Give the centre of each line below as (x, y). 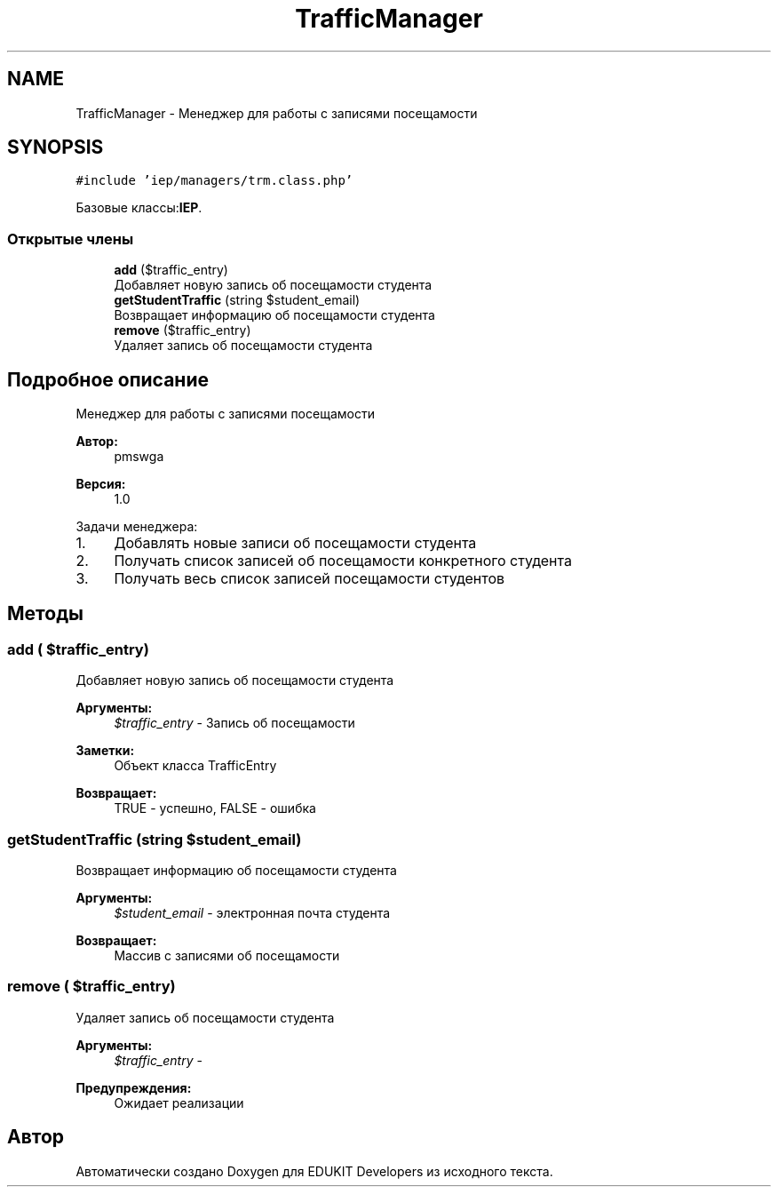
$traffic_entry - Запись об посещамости (234, 723)
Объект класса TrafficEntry (195, 766)
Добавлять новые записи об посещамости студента (295, 543)
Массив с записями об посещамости (227, 955)
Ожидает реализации (179, 1102)
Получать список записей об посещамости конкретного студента (343, 561)
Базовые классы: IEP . (139, 208)
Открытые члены (71, 239)
